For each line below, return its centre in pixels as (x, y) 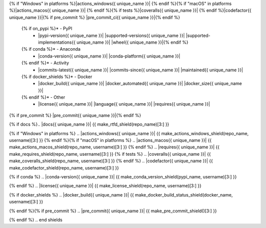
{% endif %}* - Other (43, 97)
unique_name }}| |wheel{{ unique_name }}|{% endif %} (133, 42)
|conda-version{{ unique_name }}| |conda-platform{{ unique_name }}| (109, 56)
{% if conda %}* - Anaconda (51, 49)
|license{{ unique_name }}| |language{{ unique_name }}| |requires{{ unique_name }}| (124, 104)
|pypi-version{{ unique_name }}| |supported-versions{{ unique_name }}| (112, 35)
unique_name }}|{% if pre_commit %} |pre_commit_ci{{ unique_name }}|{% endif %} (95, 17)
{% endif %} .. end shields (36, 220)
